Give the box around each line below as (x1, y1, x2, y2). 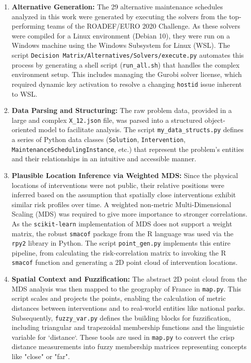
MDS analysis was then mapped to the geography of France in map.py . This (11, 283, 242, 293)
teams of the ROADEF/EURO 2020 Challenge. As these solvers (47, 21, 241, 31)
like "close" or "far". (11, 351, 70, 362)
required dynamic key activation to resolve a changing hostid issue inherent (11, 78, 242, 89)
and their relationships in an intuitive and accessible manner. (11, 153, 196, 164)
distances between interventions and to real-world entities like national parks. (11, 302, 246, 313)
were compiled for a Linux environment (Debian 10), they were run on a (11, 30, 230, 40)
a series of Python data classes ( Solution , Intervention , (11, 134, 186, 145)
